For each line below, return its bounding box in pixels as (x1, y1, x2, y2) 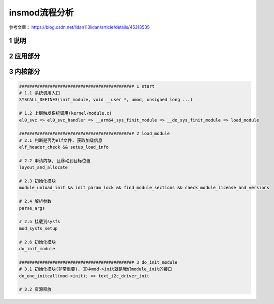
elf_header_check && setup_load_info (19, 144, 109, 150)
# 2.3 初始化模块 (19, 178, 56, 184)
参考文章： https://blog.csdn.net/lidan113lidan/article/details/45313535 (9, 24, 150, 30)
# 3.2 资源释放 (19, 287, 52, 292)
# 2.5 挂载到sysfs (19, 219, 61, 225)
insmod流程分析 (9, 7, 74, 18)
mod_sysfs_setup (19, 226, 58, 231)
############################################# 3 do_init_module (19, 259, 178, 265)
